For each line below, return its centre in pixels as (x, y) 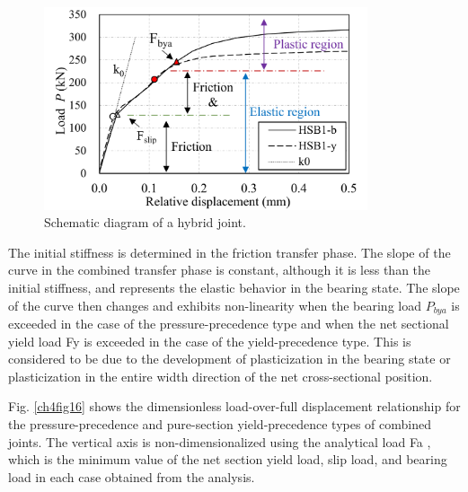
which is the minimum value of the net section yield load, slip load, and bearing (228, 459)
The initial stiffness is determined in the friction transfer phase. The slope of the (230, 252)
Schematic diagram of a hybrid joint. (145, 222)
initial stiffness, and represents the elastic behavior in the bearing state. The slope (234, 287)
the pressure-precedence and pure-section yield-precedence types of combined (220, 423)
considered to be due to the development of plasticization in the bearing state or (230, 359)
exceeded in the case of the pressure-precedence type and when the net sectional (229, 324)
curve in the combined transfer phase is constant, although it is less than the (220, 270)
